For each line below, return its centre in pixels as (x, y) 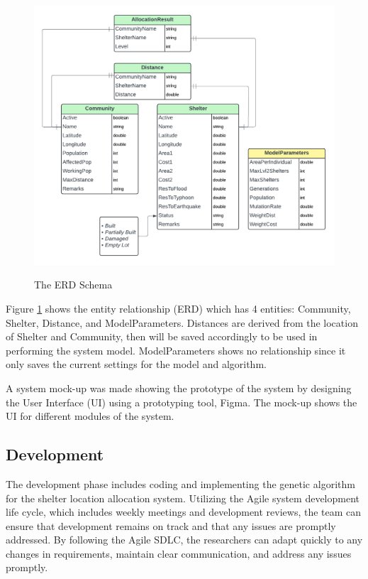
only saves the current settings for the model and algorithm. (136, 364)
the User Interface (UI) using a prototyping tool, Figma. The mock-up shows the (182, 402)
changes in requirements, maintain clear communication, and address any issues (179, 553)
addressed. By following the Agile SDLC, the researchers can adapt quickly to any (184, 540)
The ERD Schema (73, 285)
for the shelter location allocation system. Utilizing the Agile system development (183, 498)
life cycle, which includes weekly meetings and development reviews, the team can (184, 512)
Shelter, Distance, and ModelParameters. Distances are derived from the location (182, 322)
